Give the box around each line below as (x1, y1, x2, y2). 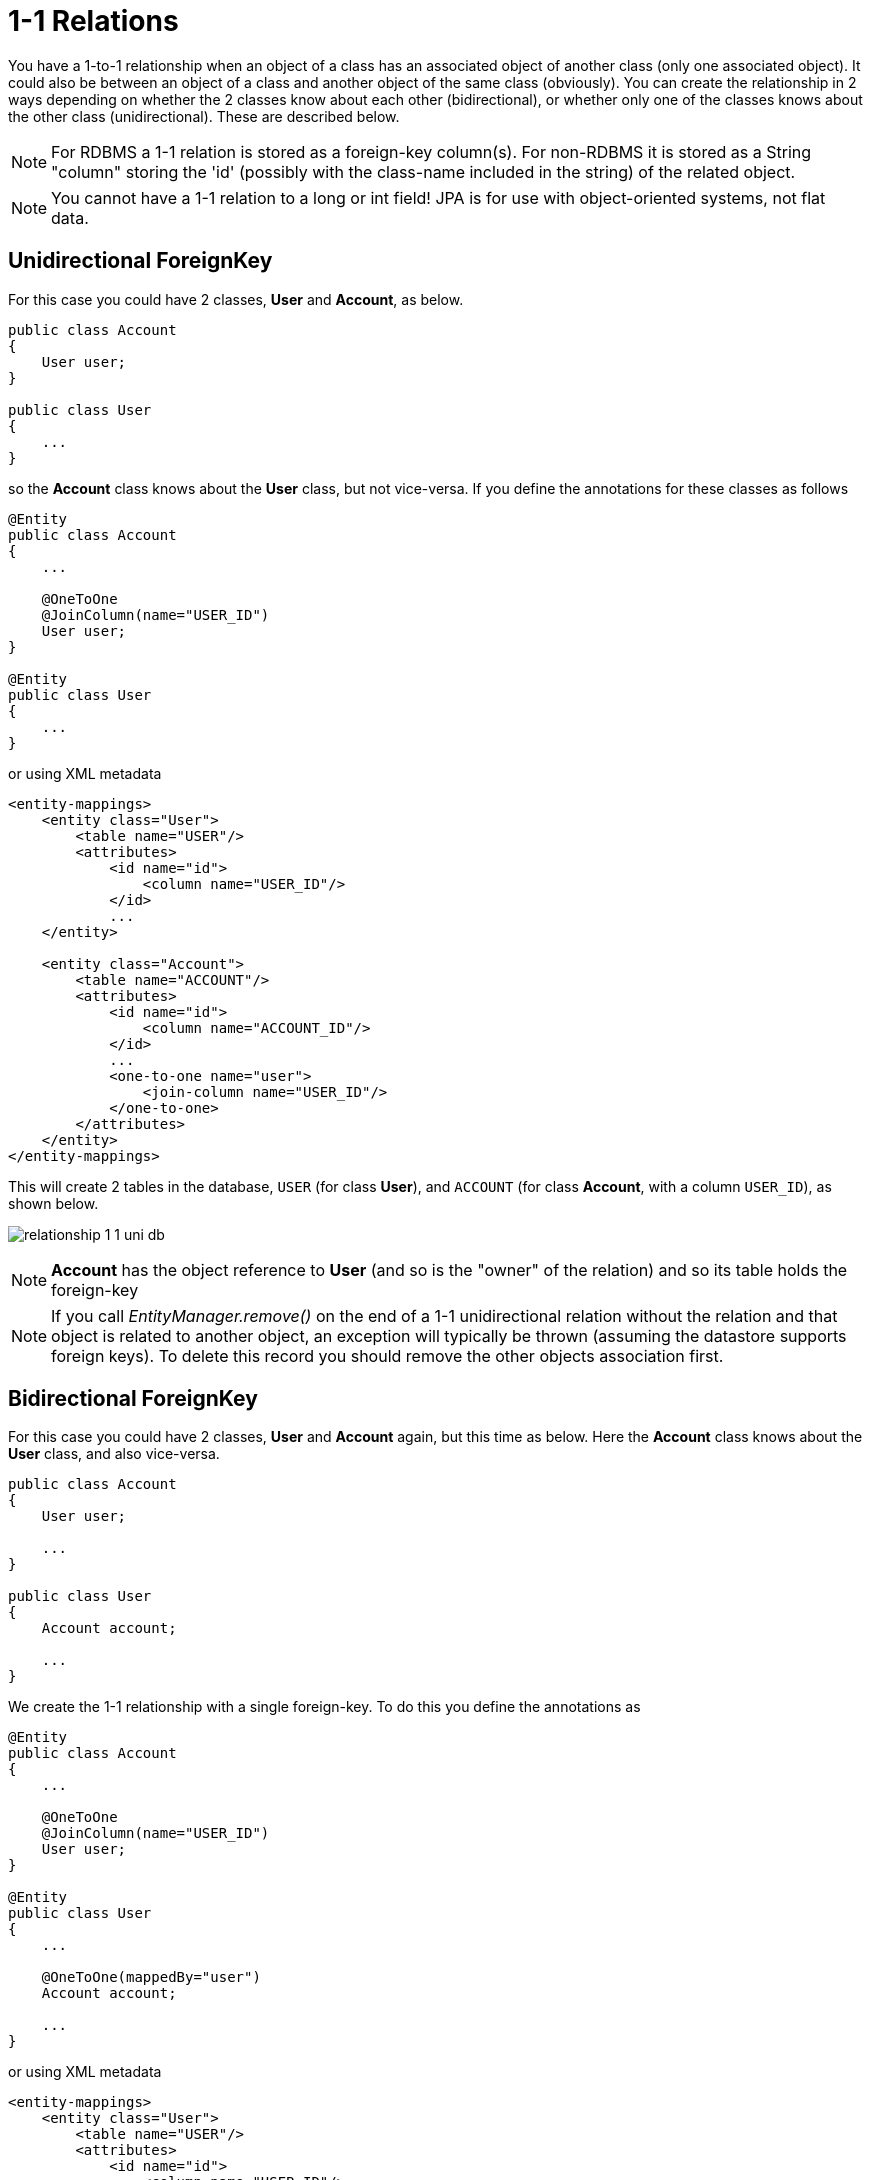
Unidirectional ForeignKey (8, 248, 273, 274)
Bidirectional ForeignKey (8, 1386, 258, 1412)
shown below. (8, 1194, 99, 1212)
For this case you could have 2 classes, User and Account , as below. (8, 290, 464, 308)
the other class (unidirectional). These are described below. (8, 107, 400, 125)
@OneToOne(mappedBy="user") (41, 1969, 261, 1986)
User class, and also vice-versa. (8, 1445, 220, 1463)
